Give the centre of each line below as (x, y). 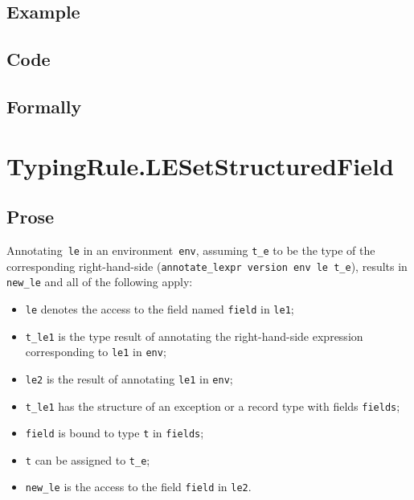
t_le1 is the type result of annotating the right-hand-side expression (194, 336)
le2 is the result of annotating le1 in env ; (129, 378)
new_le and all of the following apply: (100, 282)
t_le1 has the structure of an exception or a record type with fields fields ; (213, 406)
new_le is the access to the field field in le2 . (138, 487)
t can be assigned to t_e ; (88, 459)
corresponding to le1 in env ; (96, 352)
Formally (44, 106)
